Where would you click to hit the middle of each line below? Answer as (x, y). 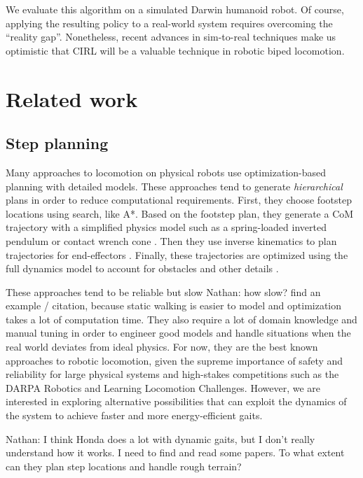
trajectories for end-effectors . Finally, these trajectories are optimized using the (177, 254)
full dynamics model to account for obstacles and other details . (142, 268)
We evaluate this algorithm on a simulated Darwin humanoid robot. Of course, (175, 9)
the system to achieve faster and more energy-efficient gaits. (134, 415)
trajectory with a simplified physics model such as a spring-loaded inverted (166, 227)
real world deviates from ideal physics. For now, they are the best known (162, 347)
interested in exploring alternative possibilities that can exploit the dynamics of (176, 401)
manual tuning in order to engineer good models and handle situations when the (178, 333)
